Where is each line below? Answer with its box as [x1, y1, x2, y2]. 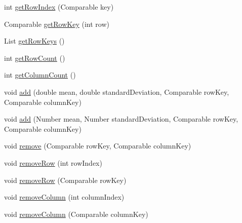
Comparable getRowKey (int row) [4, 18, 109, 29]
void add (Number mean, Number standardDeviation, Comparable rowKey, [4, 114, 238, 124]
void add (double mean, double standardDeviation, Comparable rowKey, [4, 86, 229, 97]
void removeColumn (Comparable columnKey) [4, 208, 148, 219]
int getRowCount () [4, 52, 65, 63]
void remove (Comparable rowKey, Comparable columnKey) [4, 140, 191, 151]
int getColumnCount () [4, 69, 76, 80]
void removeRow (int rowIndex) [4, 157, 102, 168]
